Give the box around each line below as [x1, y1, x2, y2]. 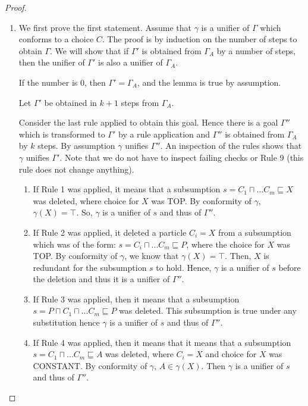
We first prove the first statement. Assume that [18, 21, 191, 33]
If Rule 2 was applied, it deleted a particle [33, 226, 187, 238]
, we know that [124, 249, 179, 262]
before [278, 261, 301, 273]
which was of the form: [33, 238, 116, 250]
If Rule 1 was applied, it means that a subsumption [33, 183, 221, 195]
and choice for [205, 348, 257, 360]
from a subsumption [218, 226, 291, 238]
